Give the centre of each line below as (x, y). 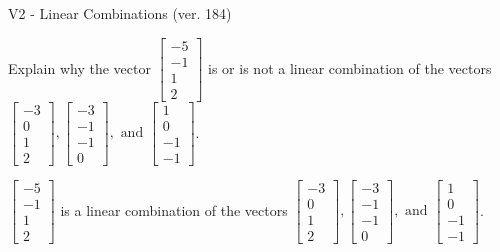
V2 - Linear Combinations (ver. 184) (120, 13)
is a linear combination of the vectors (174, 209)
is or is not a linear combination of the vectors (350, 67)
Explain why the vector (79, 67)
